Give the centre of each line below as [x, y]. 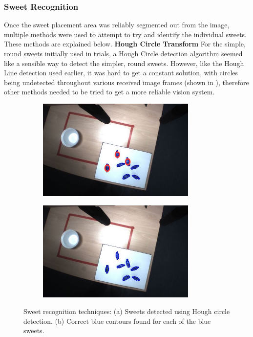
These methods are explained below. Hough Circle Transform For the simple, [125, 44]
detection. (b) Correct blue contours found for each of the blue [117, 321]
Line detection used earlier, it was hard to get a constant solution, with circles [121, 73]
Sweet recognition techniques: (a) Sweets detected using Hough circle [127, 311]
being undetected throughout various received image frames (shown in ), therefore [126, 82]
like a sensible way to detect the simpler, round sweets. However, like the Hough [124, 63]
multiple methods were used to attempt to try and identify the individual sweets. [125, 34]
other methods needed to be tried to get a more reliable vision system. [109, 92]
